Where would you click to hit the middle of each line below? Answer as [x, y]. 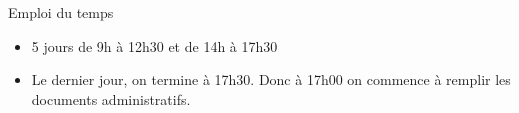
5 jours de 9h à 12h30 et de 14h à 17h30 [154, 45]
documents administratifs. [111, 98]
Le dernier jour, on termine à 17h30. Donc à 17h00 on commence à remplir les [271, 79]
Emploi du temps [61, 12]
